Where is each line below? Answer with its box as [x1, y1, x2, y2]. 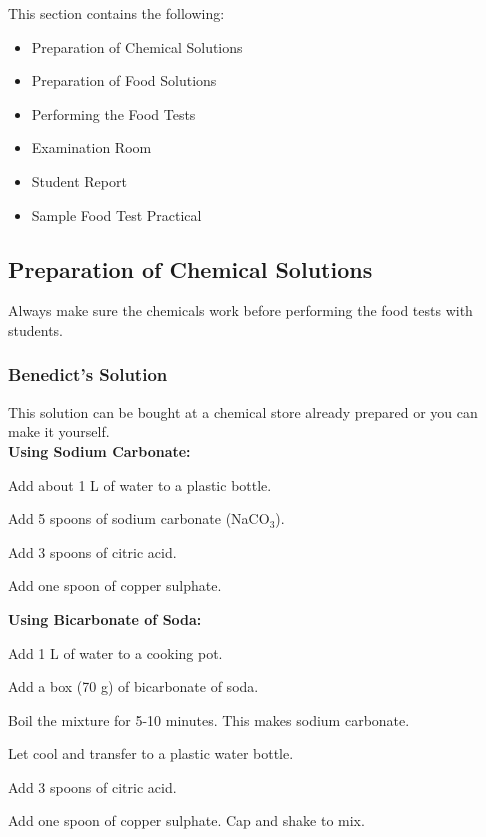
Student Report [31, 170, 127, 191]
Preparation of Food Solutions [31, 70, 217, 91]
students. [8, 319, 63, 340]
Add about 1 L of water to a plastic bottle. [8, 474, 272, 495]
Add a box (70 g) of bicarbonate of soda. [8, 676, 259, 697]
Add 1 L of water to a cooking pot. [8, 642, 223, 663]
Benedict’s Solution [8, 362, 168, 387]
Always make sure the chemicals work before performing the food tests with [8, 300, 473, 321]
